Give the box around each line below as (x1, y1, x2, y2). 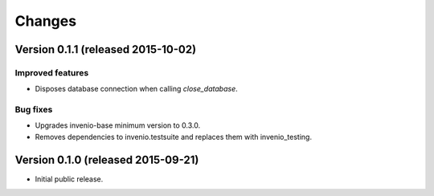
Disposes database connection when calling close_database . (35, 84, 238, 94)
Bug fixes (14, 104, 53, 116)
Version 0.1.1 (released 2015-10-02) (14, 43, 197, 56)
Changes (14, 12, 76, 30)
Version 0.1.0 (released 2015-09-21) (14, 153, 199, 166)
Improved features (14, 67, 89, 78)
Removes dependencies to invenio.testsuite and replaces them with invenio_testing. (35, 132, 313, 141)
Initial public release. (35, 174, 104, 184)
